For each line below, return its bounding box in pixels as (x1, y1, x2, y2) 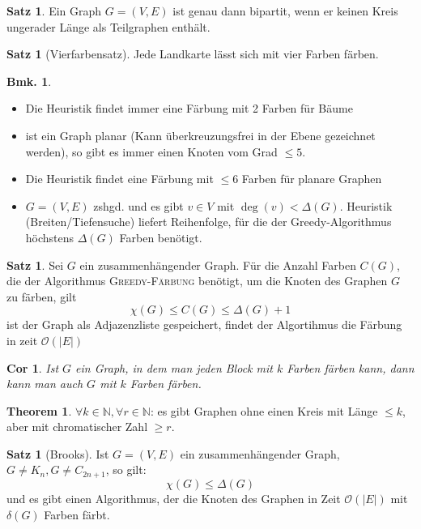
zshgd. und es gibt (93, 197, 184, 214)
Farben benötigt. (119, 228, 202, 245)
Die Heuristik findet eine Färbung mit (25, 170, 214, 187)
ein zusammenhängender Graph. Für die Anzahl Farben (79, 256, 356, 273)
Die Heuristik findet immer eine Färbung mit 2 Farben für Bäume (25, 100, 353, 117)
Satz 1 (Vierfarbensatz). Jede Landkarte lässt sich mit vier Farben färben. (6, 45, 379, 62)
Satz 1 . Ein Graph (6, 2, 102, 19)
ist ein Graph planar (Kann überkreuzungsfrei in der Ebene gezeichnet (25, 126, 376, 143)
